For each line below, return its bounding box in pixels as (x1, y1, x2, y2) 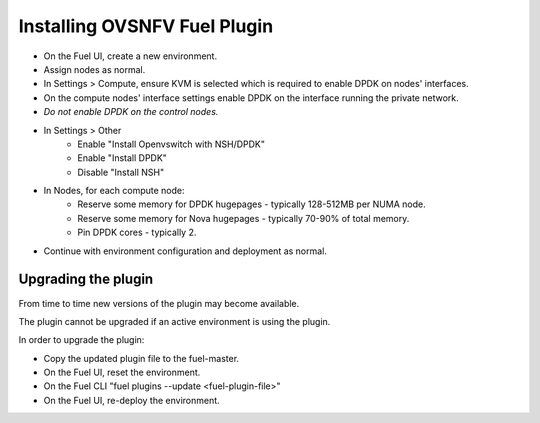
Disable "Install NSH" (77, 166, 165, 178)
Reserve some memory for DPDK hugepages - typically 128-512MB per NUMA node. (77, 198, 426, 210)
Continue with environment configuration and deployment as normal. (43, 245, 327, 257)
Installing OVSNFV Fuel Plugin (18, 15, 274, 37)
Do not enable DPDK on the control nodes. (43, 106, 219, 118)
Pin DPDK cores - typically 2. (77, 226, 197, 239)
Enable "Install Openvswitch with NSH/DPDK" (77, 138, 265, 150)
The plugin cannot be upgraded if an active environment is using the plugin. (18, 315, 331, 327)
